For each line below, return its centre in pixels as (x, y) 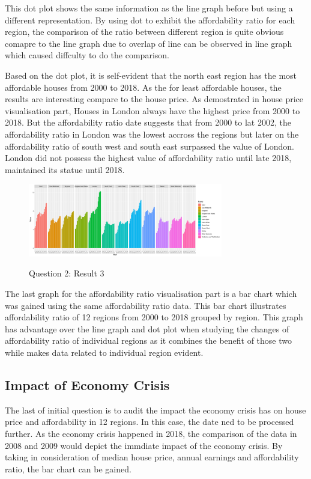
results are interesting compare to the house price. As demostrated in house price (154, 99)
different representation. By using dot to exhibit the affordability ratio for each (150, 20)
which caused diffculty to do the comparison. (87, 55)
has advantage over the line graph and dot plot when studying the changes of (147, 328)
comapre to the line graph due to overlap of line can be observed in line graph (149, 43)
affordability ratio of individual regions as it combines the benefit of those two (149, 340)
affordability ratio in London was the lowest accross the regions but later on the (152, 134)
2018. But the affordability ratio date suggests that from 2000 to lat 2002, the (148, 122)
